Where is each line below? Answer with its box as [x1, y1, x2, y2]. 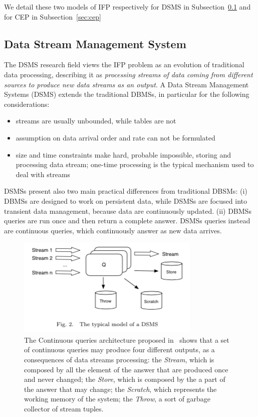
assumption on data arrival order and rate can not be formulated [16, 132, 215, 143]
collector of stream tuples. [24, 403, 104, 414]
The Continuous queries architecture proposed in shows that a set [24, 334, 229, 345]
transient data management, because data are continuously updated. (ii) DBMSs [4, 205, 251, 216]
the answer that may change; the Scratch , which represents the [24, 383, 217, 394]
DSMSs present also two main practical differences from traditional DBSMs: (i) [4, 186, 247, 196]
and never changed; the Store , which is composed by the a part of [24, 374, 225, 384]
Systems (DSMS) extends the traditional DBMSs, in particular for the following [4, 89, 249, 99]
